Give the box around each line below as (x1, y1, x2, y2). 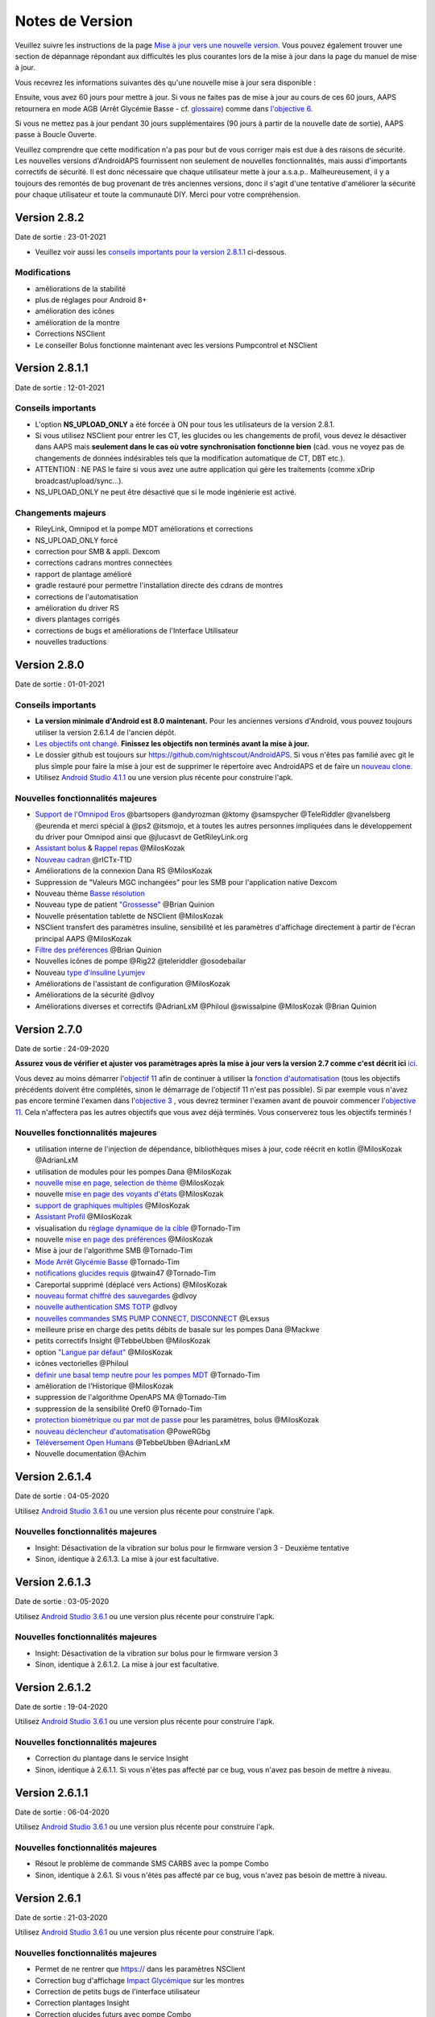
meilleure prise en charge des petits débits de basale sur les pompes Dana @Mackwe (35, 1325, 320, 1334)
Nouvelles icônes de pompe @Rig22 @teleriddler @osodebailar (35, 956, 246, 966)
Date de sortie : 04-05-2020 (14, 1491, 110, 1501)
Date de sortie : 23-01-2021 (14, 232, 106, 242)
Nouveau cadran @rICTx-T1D (35, 854, 132, 864)
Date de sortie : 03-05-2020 (14, 1597, 110, 1606)
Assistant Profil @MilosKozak (35, 1212, 132, 1221)
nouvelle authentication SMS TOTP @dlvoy (35, 1302, 178, 1312)
